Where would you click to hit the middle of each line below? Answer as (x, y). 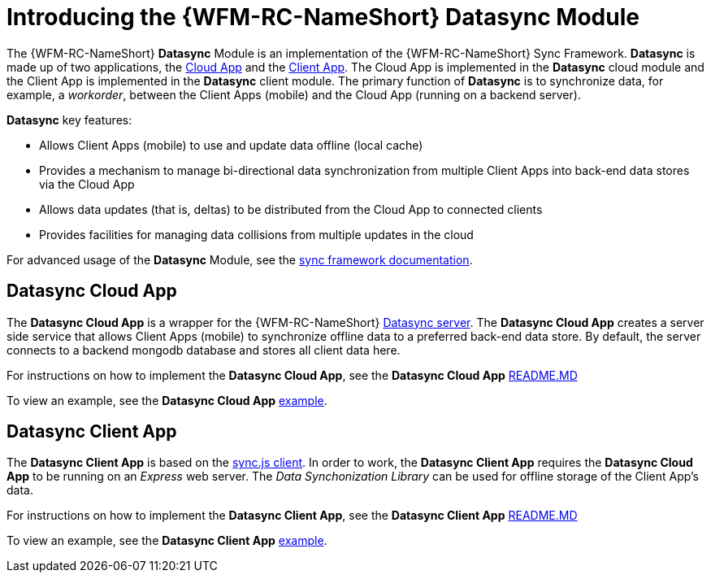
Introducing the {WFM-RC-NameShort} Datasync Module (323, 17)
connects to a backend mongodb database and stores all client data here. (204, 350)
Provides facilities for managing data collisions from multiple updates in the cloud (256, 234)
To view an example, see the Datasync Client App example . (167, 541)
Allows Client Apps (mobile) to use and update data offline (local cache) (231, 145)
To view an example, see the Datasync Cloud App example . (167, 400)
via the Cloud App (87, 184)
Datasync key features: (69, 120)
